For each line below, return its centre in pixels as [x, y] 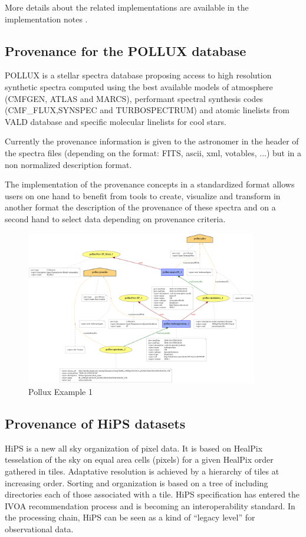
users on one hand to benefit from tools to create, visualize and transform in [143, 195]
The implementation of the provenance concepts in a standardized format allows [150, 184]
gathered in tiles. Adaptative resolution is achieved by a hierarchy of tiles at [142, 471]
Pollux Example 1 [60, 391]
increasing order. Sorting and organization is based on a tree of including [136, 482]
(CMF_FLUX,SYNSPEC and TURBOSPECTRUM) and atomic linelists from [147, 110]
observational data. [39, 528]
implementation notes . [46, 19]
